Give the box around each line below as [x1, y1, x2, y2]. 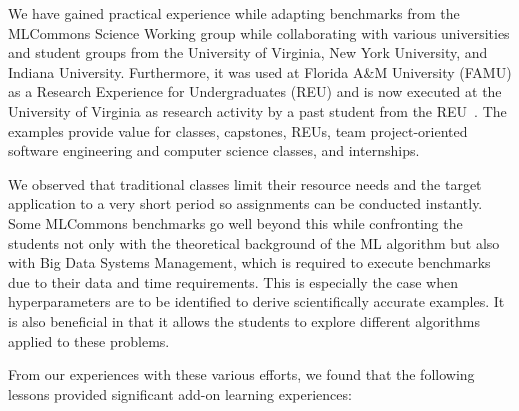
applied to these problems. [8, 330, 170, 351]
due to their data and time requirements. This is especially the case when [8, 271, 459, 292]
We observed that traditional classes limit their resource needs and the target [8, 173, 482, 194]
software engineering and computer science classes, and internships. [8, 140, 420, 161]
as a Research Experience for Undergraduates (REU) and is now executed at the [8, 81, 502, 102]
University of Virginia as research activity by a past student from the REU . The [8, 100, 507, 121]
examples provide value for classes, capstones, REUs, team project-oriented [8, 120, 468, 141]
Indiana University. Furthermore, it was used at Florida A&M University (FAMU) [8, 61, 512, 82]
